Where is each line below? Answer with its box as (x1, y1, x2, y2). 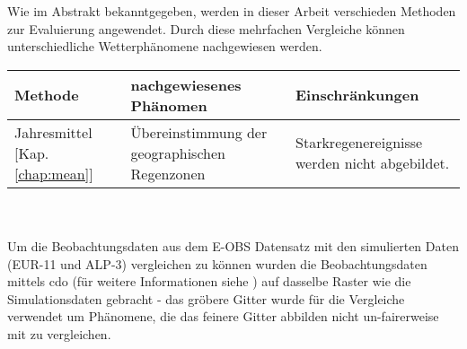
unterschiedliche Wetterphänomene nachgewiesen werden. (7, 37, 322, 56)
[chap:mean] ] (14, 162, 93, 184)
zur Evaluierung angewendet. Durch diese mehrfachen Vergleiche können (7, 19, 405, 38)
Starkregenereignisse (295, 132, 423, 153)
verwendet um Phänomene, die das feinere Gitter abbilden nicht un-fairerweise (7, 307, 439, 326)
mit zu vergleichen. (7, 324, 111, 343)
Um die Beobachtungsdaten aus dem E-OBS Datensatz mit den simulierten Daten (7, 236, 459, 255)
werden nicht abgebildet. (295, 153, 450, 174)
